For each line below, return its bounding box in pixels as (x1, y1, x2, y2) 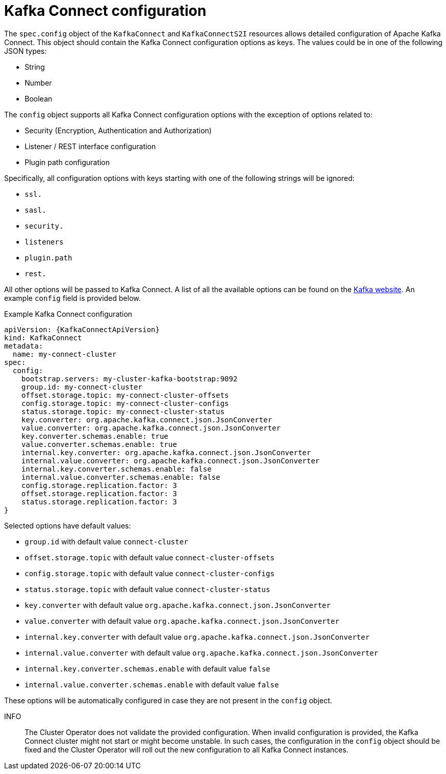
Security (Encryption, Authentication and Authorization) (25, 126, 212, 135)
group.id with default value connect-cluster (25, 537, 188, 546)
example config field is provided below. (4, 293, 141, 302)
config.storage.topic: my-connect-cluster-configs (21, 399, 229, 408)
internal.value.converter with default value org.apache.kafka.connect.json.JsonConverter (25, 648, 378, 657)
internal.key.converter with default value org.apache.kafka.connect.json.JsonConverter (25, 632, 370, 641)
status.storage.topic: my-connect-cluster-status (21, 407, 225, 416)
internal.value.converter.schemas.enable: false (21, 473, 220, 481)
